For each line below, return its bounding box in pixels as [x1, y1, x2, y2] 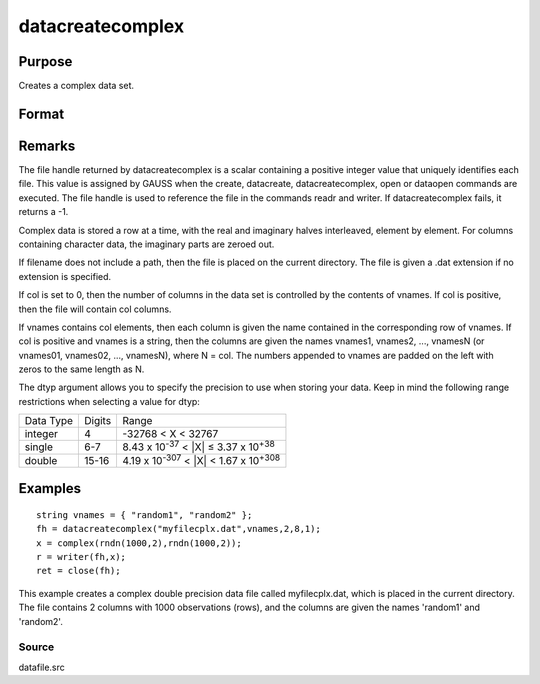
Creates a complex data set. [18, 80, 135, 92]
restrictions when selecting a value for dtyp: [18, 395, 200, 407]
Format [18, 105, 65, 122]
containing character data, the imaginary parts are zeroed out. [18, 238, 275, 250]
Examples [18, 480, 82, 497]
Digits [83, 414, 112, 428]
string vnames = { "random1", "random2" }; [36, 509, 253, 520]
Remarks [18, 137, 76, 154]
